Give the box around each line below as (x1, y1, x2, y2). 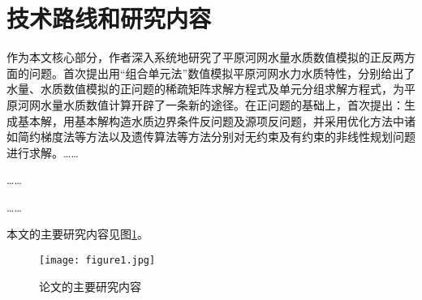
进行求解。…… (6, 144, 79, 161)
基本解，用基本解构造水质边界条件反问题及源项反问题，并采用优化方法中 (17, 112, 404, 129)
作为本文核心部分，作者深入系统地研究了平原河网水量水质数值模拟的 (6, 49, 370, 66)
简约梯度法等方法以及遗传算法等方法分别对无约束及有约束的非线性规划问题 (17, 128, 416, 145)
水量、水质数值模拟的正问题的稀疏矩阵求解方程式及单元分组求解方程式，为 (6, 80, 404, 97)
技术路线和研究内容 (6, 2, 212, 35)
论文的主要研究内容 (39, 277, 141, 294)
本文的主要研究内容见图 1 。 (6, 225, 149, 242)
